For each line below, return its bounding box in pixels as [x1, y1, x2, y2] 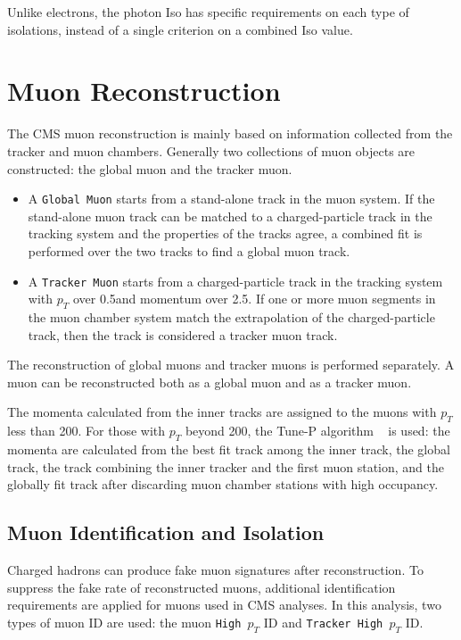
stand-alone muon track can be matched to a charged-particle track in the [28, 206, 432, 225]
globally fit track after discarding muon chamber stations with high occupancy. [7, 475, 439, 494]
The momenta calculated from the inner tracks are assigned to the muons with [7, 403, 437, 421]
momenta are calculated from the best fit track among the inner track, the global [7, 439, 450, 458]
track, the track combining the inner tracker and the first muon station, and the [7, 457, 445, 476]
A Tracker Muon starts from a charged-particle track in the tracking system [28, 271, 443, 290]
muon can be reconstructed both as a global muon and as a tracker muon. [7, 372, 412, 391]
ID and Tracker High [263, 612, 383, 631]
